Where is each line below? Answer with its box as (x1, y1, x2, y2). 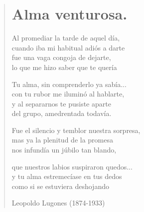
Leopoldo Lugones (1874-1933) (11, 197, 105, 208)
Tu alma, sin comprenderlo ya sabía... (11, 78, 127, 89)
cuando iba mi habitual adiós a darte (11, 42, 125, 52)
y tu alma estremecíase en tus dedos (11, 171, 122, 181)
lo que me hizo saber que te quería (11, 61, 117, 72)
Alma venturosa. (11, 3, 128, 24)
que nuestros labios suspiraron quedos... (11, 161, 133, 171)
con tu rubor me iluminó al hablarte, (11, 88, 125, 99)
